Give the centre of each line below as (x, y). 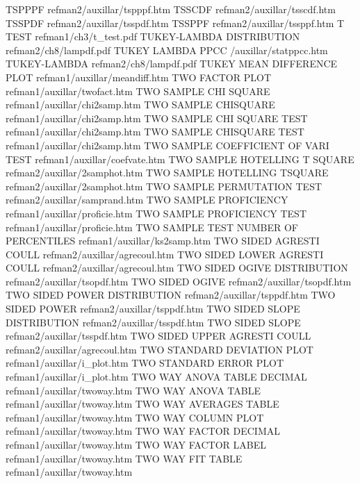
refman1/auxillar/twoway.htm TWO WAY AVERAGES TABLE (142, 404)
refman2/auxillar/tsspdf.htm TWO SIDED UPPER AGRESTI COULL (158, 336)
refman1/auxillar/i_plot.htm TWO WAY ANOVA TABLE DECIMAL (156, 377)
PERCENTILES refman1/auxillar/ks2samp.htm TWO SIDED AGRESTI (163, 241)
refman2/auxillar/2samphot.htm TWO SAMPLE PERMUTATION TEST (164, 186)
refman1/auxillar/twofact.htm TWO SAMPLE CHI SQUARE (138, 91)
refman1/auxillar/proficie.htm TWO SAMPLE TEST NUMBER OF (152, 227)
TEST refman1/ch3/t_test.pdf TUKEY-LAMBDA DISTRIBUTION (153, 36)
